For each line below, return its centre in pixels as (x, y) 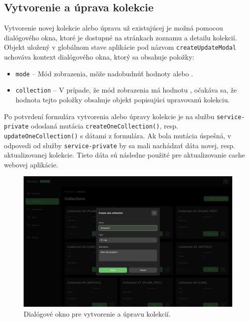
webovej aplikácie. (31, 164)
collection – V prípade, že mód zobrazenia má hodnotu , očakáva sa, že (126, 90)
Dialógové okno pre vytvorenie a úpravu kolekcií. (97, 313)
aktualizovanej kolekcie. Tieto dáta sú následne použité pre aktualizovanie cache (124, 155)
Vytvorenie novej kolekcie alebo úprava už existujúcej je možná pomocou (114, 28)
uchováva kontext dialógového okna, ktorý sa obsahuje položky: (99, 57)
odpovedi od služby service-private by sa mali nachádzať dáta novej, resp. (120, 145)
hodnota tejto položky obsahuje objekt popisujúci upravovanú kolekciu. (123, 99)
